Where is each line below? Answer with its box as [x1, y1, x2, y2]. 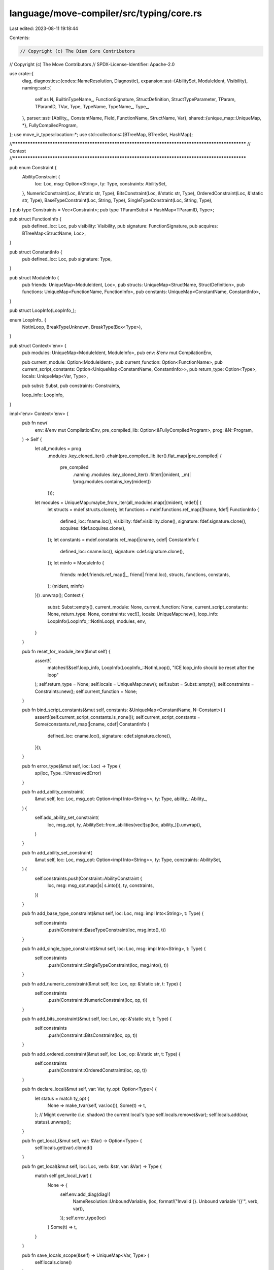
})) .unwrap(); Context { [35, 592, 84, 598]
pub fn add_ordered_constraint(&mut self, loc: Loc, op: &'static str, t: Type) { [22, 1051, 181, 1057]
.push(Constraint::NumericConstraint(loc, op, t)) [47, 997, 148, 1003]
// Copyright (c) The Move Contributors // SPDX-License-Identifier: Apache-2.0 [9, 61, 175, 67]
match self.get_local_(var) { [35, 1172, 92, 1179]
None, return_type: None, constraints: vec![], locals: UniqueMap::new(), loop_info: [47, 611, 219, 617]
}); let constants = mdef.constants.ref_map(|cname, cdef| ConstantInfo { [47, 536, 199, 543]
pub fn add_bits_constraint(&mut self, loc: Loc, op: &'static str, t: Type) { [22, 1016, 172, 1022]
